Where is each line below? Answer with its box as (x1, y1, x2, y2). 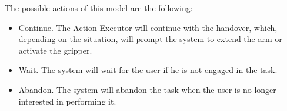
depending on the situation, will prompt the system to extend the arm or (18, 33, 282, 45)
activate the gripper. (18, 44, 92, 56)
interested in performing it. (18, 95, 116, 107)
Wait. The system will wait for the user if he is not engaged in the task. (18, 64, 278, 76)
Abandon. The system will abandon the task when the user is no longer (18, 83, 276, 95)
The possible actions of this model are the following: (5, 2, 193, 13)
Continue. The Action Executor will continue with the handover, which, (18, 21, 278, 33)
